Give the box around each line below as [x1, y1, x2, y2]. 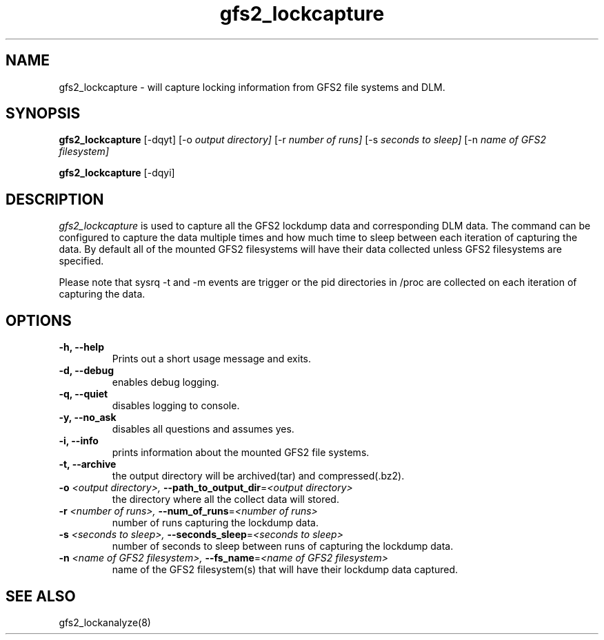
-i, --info [59, 435, 99, 447]
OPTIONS [6, 311, 72, 329]
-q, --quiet [59, 388, 108, 400]
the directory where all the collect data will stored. [112, 493, 339, 506]
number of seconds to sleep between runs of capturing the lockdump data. [112, 540, 454, 553]
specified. [59, 255, 104, 267]
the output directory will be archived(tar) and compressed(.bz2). [112, 470, 405, 482]
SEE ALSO [6, 587, 76, 605]
